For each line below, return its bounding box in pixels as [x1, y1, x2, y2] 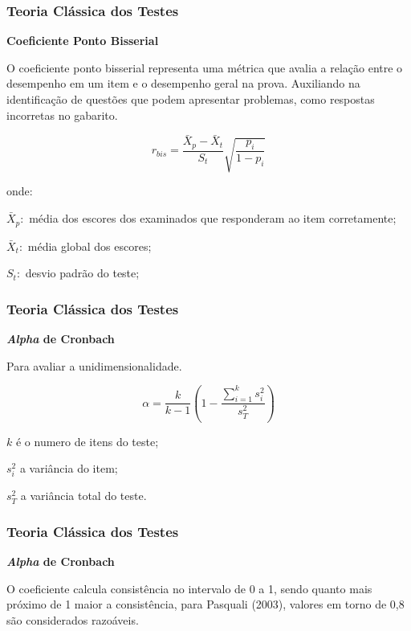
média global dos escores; [27, 237, 152, 254]
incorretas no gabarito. [6, 106, 118, 123]
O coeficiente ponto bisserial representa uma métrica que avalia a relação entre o [6, 59, 403, 76]
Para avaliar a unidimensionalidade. [6, 357, 182, 374]
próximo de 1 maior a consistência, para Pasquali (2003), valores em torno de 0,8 [6, 596, 405, 613]
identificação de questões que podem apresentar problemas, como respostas [6, 91, 375, 107]
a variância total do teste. [20, 487, 147, 504]
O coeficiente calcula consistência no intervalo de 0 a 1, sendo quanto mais [6, 580, 372, 596]
